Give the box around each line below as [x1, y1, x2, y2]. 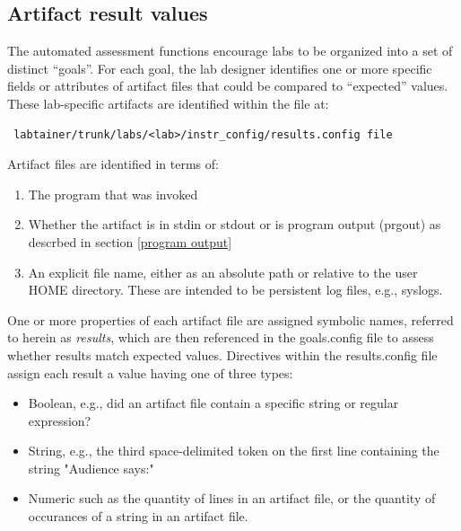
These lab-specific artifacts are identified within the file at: [7, 93, 329, 112]
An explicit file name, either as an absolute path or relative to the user [28, 262, 418, 281]
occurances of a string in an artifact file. [28, 507, 248, 526]
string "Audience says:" [28, 458, 154, 477]
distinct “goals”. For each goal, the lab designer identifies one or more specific [7, 58, 432, 77]
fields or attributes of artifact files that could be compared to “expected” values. [7, 76, 448, 95]
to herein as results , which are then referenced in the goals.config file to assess [7, 328, 434, 347]
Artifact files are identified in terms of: [7, 155, 219, 173]
